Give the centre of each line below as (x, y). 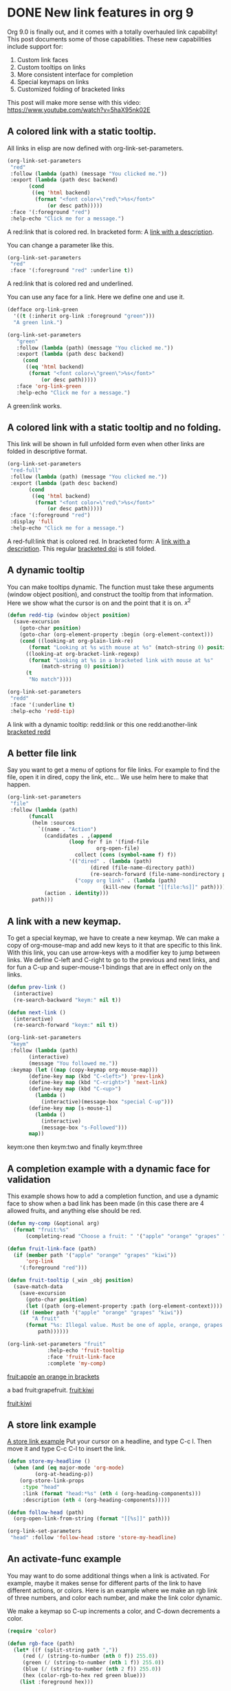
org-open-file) (118, 849)
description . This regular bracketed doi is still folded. (82, 548)
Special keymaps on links (53, 81)
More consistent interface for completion (75, 74)
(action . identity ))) (76, 893)
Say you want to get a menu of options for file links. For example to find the (113, 770)
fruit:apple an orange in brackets (53, 1377)
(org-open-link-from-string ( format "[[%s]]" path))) (92, 1519)
